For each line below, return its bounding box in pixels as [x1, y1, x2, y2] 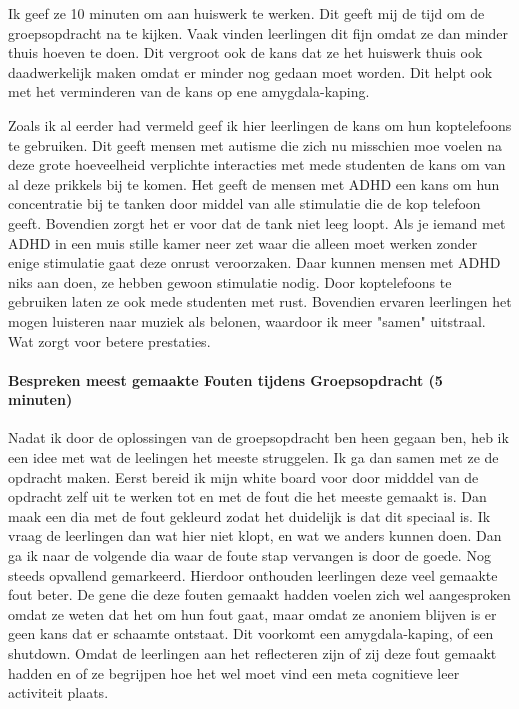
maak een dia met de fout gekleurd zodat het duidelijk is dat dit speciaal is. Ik [8, 505, 491, 526]
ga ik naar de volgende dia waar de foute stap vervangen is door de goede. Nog [8, 545, 491, 566]
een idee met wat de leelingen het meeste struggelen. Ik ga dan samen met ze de [8, 447, 499, 468]
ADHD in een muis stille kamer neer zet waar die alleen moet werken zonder [8, 232, 478, 253]
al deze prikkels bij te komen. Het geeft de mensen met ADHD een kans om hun [8, 173, 500, 194]
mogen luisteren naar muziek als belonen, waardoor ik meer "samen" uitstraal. [8, 310, 486, 331]
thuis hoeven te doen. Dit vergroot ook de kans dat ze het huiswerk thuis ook [8, 42, 483, 63]
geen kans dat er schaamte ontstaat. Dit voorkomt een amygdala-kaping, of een [8, 623, 494, 644]
